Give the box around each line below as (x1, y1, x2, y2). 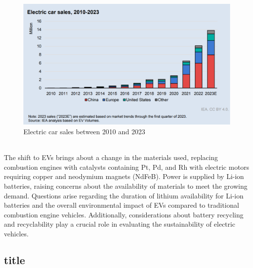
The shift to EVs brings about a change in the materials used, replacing (4, 152, 218, 162)
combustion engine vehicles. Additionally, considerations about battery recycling (4, 209, 244, 219)
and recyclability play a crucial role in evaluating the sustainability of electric (4, 219, 235, 229)
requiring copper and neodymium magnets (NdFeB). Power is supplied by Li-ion (4, 171, 244, 181)
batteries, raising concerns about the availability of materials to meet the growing (4, 181, 248, 191)
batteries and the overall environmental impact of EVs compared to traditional (4, 200, 239, 210)
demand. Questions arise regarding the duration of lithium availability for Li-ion (4, 190, 244, 200)
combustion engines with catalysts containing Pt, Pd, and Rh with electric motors (4, 161, 250, 172)
